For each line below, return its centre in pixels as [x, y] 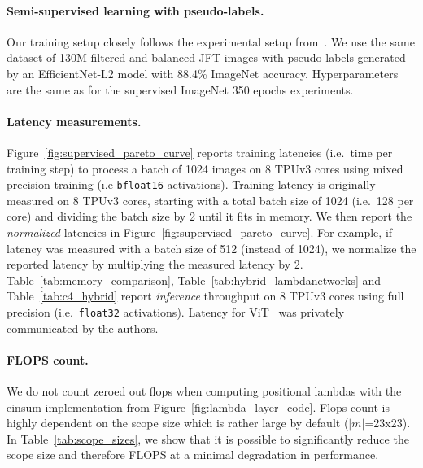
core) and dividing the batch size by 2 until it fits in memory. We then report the [209, 216]
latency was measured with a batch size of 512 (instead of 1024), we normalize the [211, 248]
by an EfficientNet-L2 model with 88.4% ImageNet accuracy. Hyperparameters [203, 73]
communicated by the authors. [83, 328]
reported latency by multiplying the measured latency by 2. [155, 264]
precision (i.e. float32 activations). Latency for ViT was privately [176, 311]
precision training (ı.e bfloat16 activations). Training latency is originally [191, 184]
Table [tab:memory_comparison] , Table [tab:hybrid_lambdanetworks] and [194, 280]
